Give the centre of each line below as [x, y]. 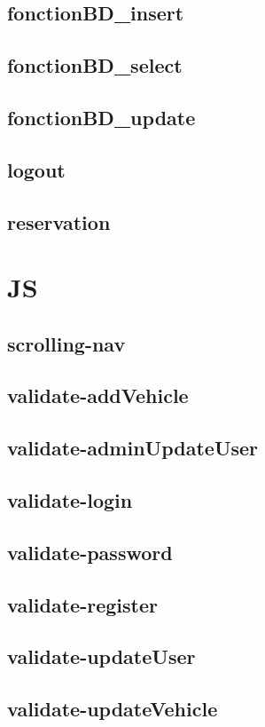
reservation [59, 221]
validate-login [70, 500]
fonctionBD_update [101, 117]
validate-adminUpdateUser [133, 448]
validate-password [90, 552]
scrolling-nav [66, 343]
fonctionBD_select [95, 65]
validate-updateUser [101, 656]
